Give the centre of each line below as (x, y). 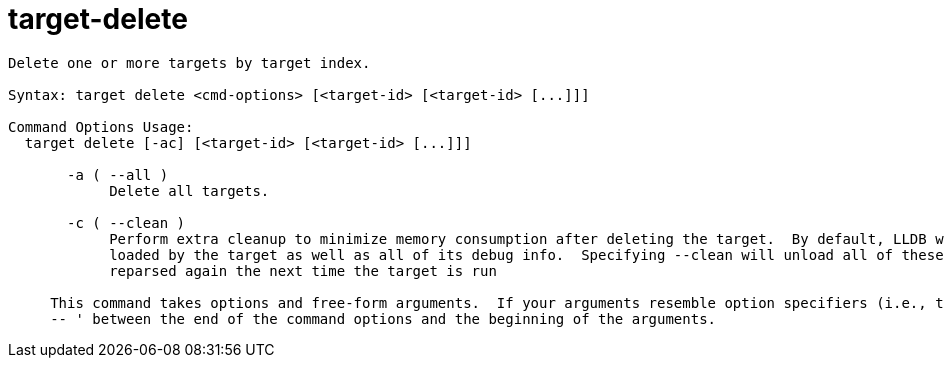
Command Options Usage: (101, 126)
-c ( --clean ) (126, 222)
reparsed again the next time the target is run (303, 270)
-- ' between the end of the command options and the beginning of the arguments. (383, 318)
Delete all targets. (189, 190)
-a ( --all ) (118, 174)
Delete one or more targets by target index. (189, 62)
